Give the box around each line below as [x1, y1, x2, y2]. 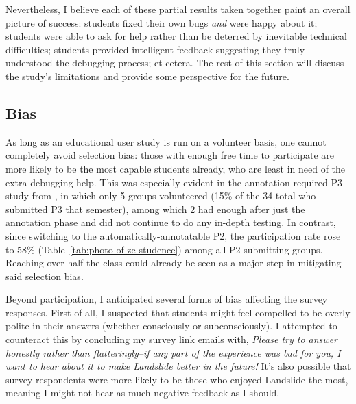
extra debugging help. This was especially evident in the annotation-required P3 [5, 175, 342, 189]
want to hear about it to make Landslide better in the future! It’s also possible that [5, 359, 351, 373]
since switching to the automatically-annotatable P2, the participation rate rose [5, 228, 341, 242]
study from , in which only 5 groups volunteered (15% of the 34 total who [5, 188, 316, 203]
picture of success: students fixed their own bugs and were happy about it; [5, 15, 318, 29]
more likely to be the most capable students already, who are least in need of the [5, 161, 346, 175]
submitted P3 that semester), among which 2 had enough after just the [5, 201, 305, 216]
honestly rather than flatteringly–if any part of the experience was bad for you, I [5, 345, 341, 359]
